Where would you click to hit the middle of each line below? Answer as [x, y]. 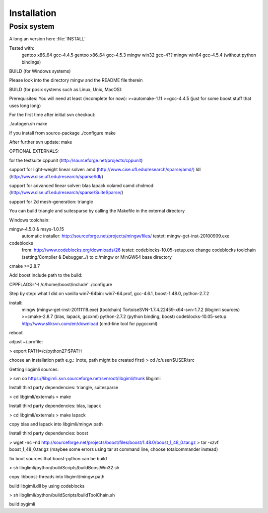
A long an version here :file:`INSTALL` [48, 39]
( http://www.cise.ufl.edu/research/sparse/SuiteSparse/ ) [66, 193]
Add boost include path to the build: [46, 275]
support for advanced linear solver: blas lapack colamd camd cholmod [81, 186]
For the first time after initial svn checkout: [52, 114]
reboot [16, 333]
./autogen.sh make [28, 124]
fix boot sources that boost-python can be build [58, 458]
